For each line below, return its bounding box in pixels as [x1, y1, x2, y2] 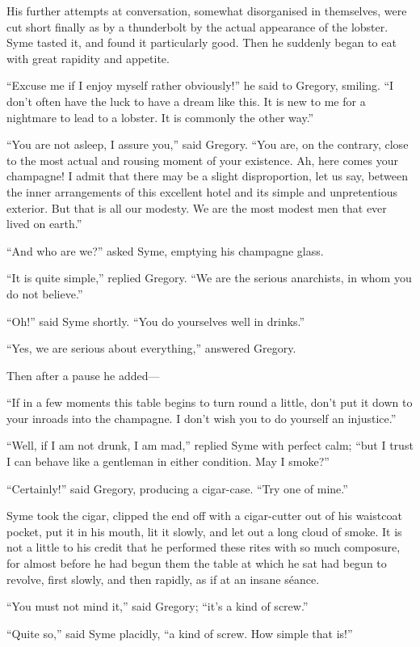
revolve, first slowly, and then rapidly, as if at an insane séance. [6, 570, 320, 587]
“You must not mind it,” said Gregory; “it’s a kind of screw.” [6, 598, 309, 615]
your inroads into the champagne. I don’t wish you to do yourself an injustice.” [6, 409, 397, 426]
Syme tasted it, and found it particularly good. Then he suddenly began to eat [6, 34, 397, 51]
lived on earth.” [6, 215, 82, 232]
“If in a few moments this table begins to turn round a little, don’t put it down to [6, 394, 413, 411]
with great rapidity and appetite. [6, 49, 170, 66]
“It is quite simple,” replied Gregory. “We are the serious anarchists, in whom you [6, 269, 412, 286]
